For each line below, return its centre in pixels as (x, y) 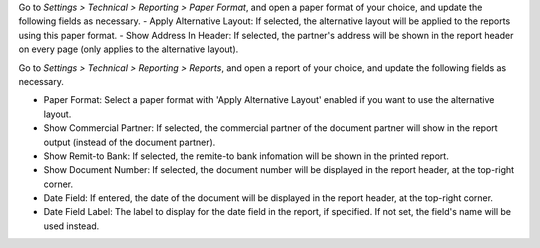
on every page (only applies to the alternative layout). (128, 49)
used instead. (71, 226)
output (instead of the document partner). (129, 142)
